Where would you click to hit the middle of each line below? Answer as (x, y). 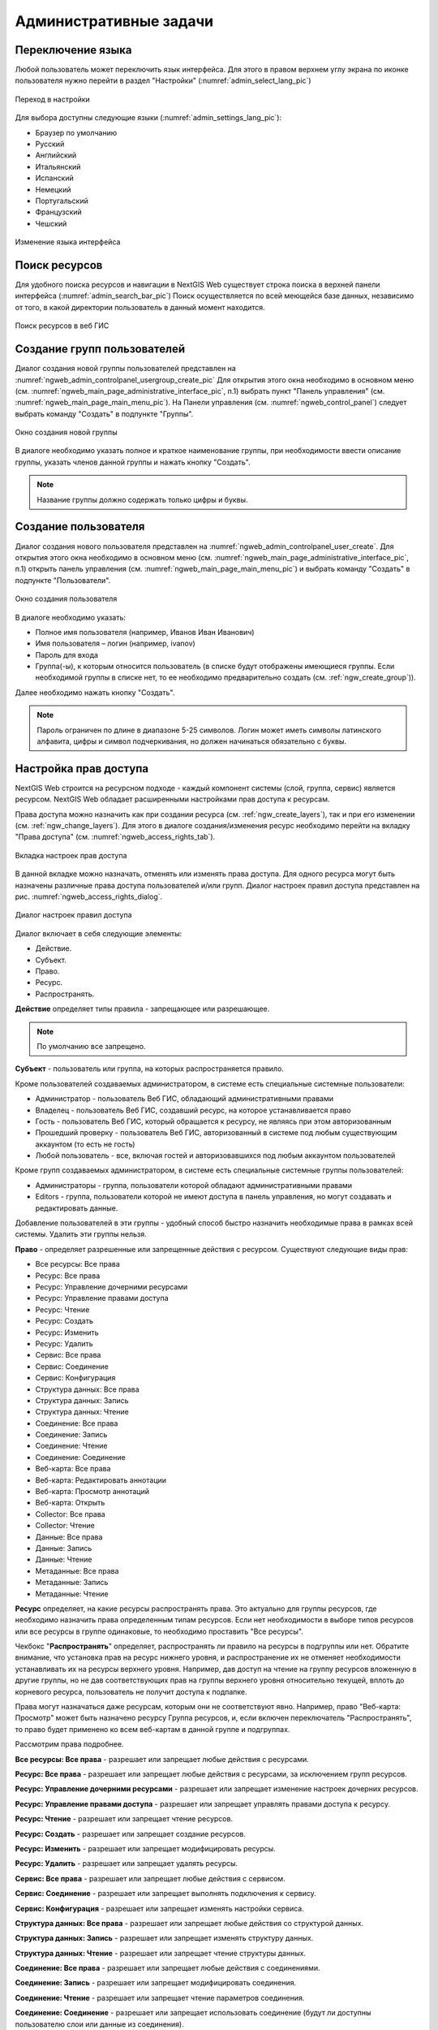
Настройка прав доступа (82, 769)
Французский (59, 212)
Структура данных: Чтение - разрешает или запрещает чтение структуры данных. (161, 1953)
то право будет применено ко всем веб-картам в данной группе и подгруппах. (152, 1729)
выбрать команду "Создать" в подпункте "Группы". (104, 413)
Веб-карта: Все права (73, 1469)
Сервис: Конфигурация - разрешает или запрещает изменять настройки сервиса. (159, 1908)
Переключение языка (73, 50)
